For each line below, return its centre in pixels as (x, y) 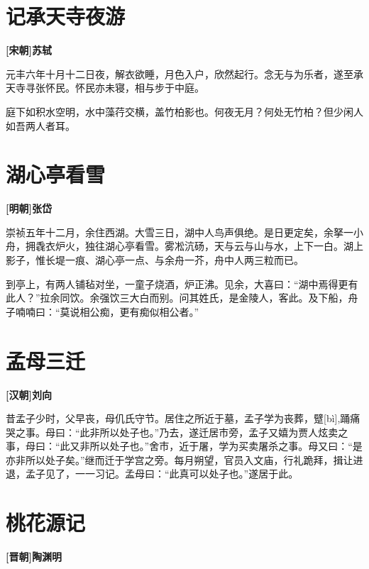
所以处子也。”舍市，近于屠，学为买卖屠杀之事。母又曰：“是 (226, 446)
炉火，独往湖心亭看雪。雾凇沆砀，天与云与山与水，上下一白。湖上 (209, 246)
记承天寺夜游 (66, 16)
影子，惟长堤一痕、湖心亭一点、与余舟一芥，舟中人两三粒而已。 (155, 260)
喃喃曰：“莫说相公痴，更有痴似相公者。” (107, 311)
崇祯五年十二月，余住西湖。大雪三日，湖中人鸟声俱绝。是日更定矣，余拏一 (180, 232)
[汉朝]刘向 (29, 394)
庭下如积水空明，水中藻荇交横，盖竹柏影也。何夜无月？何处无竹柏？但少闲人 (184, 111)
